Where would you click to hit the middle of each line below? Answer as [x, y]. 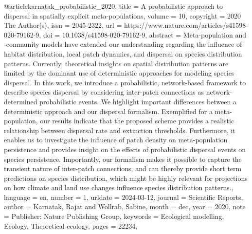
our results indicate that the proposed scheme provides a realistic [137, 121]
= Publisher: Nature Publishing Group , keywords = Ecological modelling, [114, 216]
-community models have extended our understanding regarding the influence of [123, 44]
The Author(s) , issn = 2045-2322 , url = [63, 25]
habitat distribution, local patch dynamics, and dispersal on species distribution [123, 53]
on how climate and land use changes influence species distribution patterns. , [119, 187]
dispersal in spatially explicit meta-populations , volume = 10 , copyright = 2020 [122, 15]
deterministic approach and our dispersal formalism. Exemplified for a [108, 111]
